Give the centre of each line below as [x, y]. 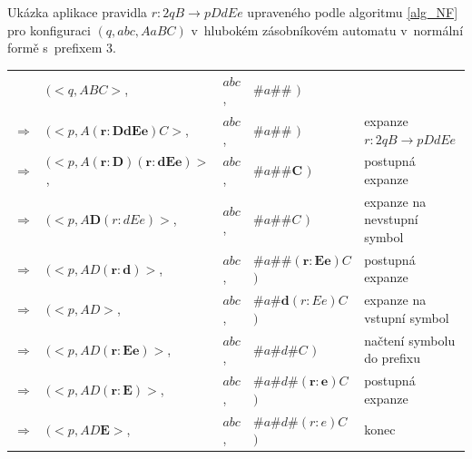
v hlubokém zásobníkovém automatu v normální [327, 29]
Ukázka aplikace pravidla [78, 12]
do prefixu [393, 358]
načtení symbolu [410, 340]
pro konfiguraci [49, 29]
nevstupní [391, 219]
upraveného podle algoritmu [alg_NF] [353, 12]
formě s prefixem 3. [62, 48]
